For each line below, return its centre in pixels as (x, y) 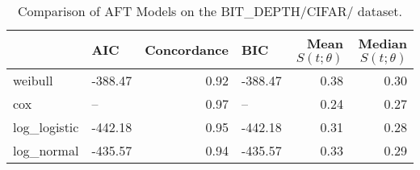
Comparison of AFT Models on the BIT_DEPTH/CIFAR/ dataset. (210, 11)
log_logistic (46, 127)
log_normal (46, 150)
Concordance (187, 50)
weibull (33, 80)
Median (382, 43)
